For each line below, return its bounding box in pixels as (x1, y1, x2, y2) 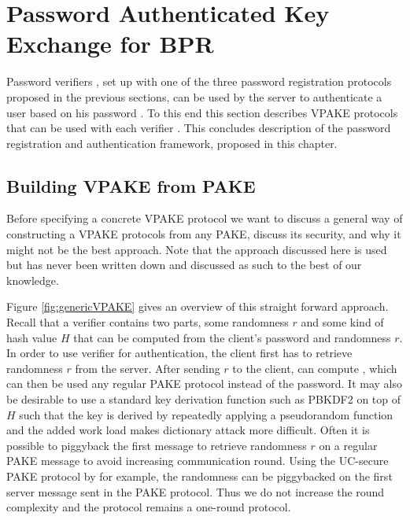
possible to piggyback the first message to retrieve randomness (6, 437, 307, 453)
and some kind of (301, 314, 384, 330)
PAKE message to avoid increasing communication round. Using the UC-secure (6, 452, 389, 469)
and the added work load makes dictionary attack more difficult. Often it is (6, 422, 370, 438)
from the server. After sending (75, 360, 220, 376)
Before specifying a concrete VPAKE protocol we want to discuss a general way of (6, 210, 403, 227)
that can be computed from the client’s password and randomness (73, 329, 391, 345)
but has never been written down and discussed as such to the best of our (6, 256, 362, 273)
